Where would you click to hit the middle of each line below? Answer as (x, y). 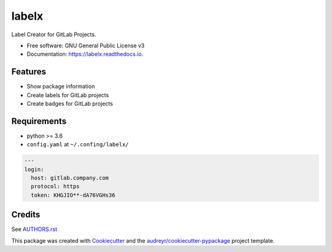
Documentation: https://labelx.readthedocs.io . (85, 54)
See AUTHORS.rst (34, 229)
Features (29, 72)
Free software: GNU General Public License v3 (86, 45)
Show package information (61, 87)
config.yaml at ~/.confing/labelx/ (78, 144)
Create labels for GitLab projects (68, 95)
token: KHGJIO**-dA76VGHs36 (73, 195)
